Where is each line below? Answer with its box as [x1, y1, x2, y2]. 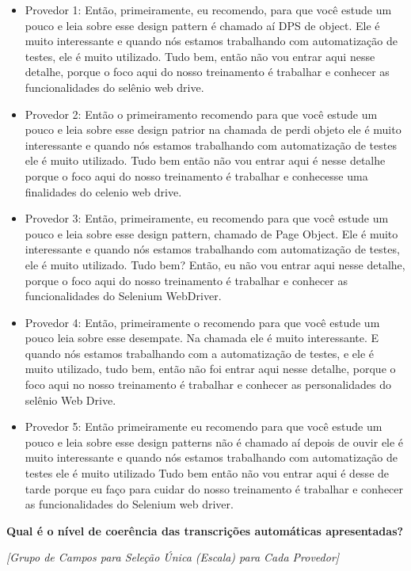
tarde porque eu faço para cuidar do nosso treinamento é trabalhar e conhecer [25, 480, 404, 497]
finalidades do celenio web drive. [25, 183, 182, 200]
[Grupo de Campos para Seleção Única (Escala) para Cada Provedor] [6, 549, 340, 565]
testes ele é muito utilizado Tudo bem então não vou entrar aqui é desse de [25, 465, 390, 482]
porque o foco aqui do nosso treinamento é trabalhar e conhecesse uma [25, 167, 368, 184]
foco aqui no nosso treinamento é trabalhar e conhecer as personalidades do [25, 376, 391, 393]
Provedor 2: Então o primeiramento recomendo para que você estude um [25, 105, 378, 122]
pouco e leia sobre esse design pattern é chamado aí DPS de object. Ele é [25, 17, 380, 33]
